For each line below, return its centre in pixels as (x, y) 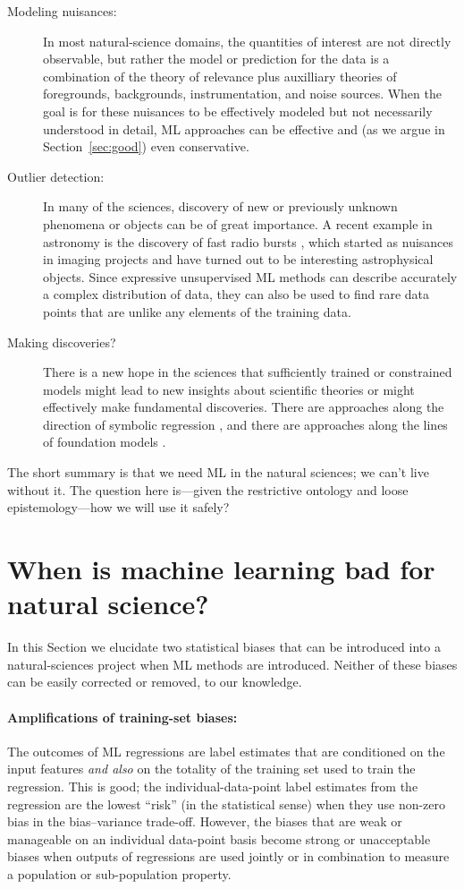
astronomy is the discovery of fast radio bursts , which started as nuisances (249, 241)
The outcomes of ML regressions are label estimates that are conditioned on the (226, 751)
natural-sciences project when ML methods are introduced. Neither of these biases (232, 664)
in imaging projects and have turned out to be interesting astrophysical (238, 259)
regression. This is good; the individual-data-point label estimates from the (213, 786)
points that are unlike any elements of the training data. (197, 311)
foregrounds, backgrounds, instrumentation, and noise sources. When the (242, 94)
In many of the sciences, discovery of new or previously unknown (220, 206)
